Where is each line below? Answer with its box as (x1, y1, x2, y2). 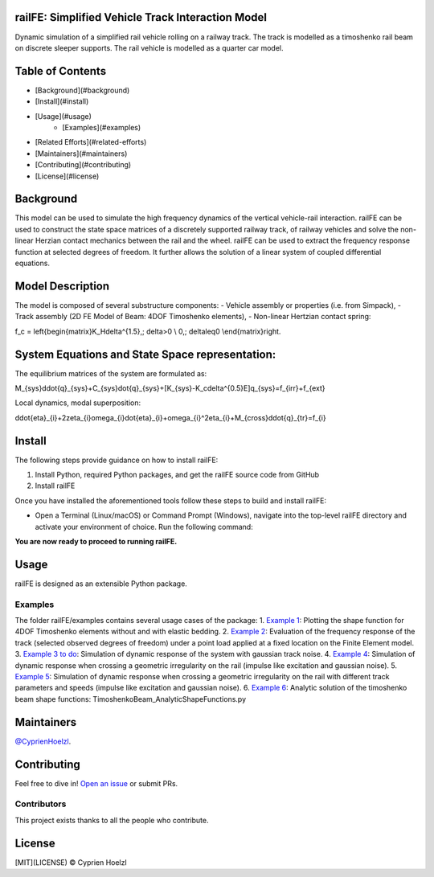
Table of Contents (14, 64, 107, 78)
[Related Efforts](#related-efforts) (35, 137, 147, 147)
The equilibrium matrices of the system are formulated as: (14, 368, 207, 378)
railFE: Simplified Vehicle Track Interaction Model (14, 10, 268, 24)
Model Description (14, 279, 110, 293)
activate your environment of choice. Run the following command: (35, 522, 253, 531)
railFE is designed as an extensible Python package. (14, 579, 188, 588)
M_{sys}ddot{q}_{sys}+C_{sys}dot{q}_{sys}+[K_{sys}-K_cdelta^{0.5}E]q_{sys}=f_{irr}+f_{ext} (14, 383, 325, 393)
